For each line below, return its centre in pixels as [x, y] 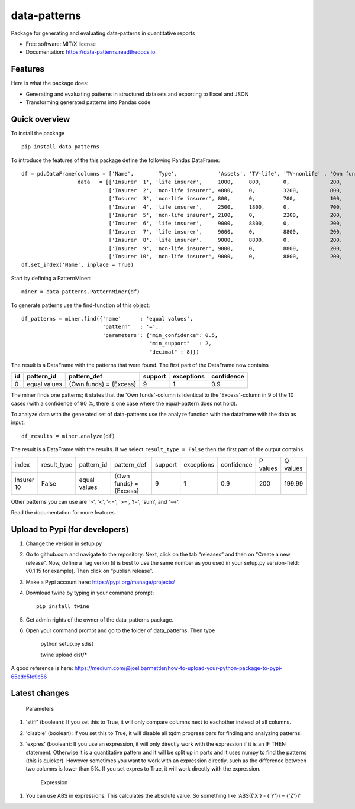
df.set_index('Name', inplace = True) [78, 265]
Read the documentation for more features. [64, 513]
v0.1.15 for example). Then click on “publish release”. [90, 571]
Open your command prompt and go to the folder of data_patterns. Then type [120, 630]
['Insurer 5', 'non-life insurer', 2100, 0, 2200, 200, [226, 215]
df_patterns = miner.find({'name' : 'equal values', [107, 318]
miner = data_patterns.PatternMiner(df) [81, 292]
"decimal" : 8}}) [174, 352]
